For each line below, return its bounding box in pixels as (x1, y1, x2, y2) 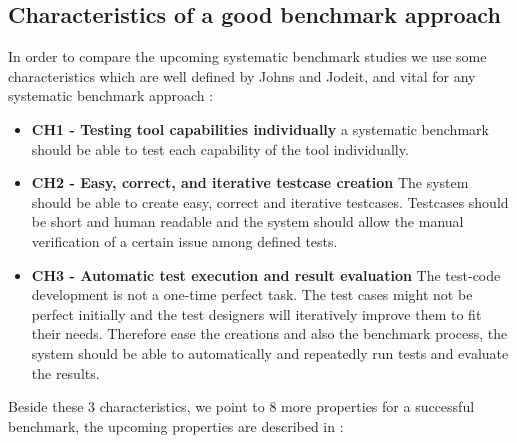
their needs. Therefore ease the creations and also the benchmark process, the (31, 323, 508, 344)
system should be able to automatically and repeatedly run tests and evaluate (31, 342, 509, 363)
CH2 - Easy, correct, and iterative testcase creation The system (31, 172, 469, 193)
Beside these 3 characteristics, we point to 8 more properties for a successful (8, 396, 475, 417)
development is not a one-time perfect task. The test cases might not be (31, 284, 473, 305)
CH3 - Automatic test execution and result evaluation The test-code (31, 264, 501, 285)
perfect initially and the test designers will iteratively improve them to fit (31, 303, 482, 324)
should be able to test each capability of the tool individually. (31, 138, 409, 159)
